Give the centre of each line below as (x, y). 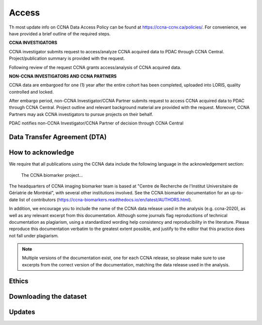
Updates (22, 312)
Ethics (19, 281)
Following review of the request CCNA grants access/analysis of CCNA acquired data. (95, 67)
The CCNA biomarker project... (52, 175)
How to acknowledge (41, 153)
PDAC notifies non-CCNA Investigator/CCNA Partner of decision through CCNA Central (96, 123)
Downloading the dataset (48, 296)
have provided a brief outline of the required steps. (60, 33)
